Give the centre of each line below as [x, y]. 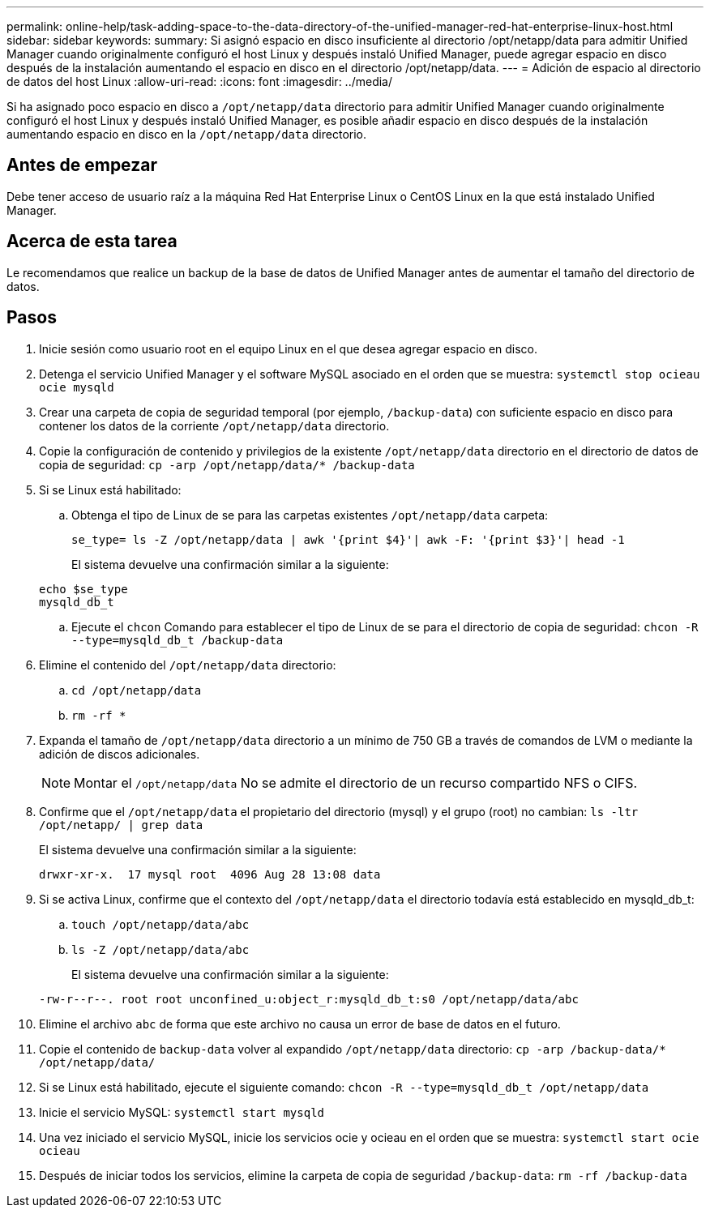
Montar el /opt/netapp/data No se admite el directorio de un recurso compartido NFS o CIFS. [356, 782]
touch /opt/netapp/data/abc [160, 924]
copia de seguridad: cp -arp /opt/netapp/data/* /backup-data [227, 464]
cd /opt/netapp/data [137, 690]
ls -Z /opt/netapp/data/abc [160, 949]
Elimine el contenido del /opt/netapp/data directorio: [188, 665]
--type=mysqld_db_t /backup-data [177, 640]
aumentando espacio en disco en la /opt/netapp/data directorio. [187, 134]
